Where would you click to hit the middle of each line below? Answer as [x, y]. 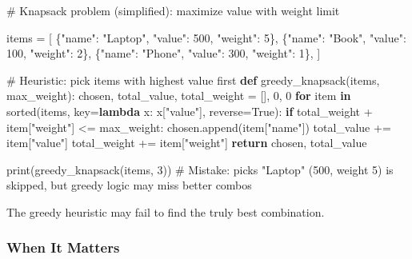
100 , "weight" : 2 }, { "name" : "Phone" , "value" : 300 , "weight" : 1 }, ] [164, 53]
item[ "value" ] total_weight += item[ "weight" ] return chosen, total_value [187, 143]
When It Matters [63, 247]
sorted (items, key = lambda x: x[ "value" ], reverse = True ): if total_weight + [190, 111]
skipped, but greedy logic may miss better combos [129, 185]
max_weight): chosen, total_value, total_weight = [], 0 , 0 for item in [179, 96]
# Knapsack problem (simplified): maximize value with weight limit [173, 10]
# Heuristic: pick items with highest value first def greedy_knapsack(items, [193, 80]
